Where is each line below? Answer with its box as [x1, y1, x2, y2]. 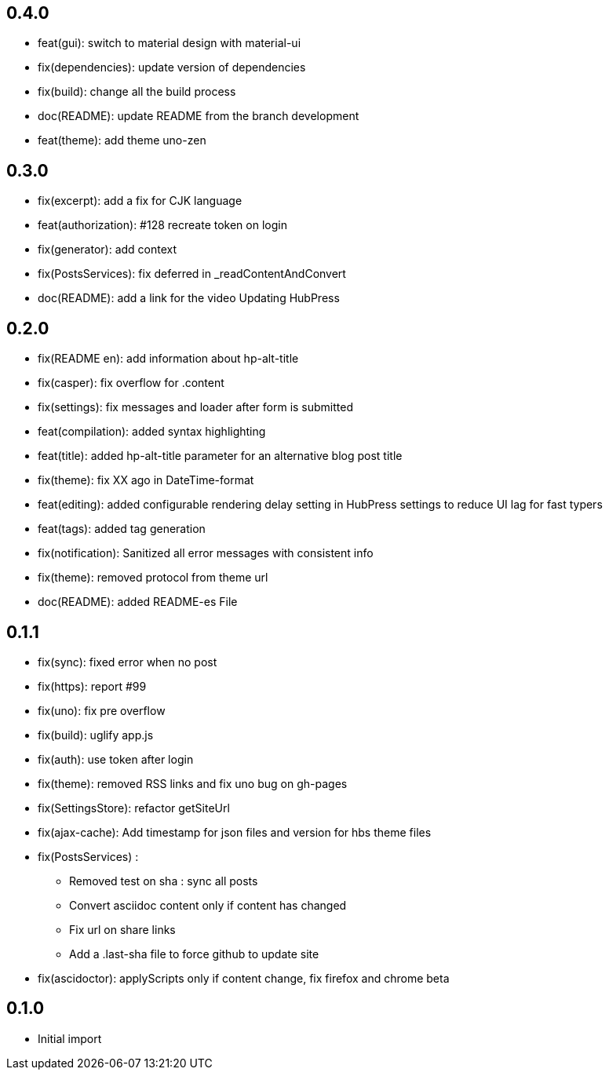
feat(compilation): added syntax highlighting [38, 425, 266, 439]
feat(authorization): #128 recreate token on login [38, 218, 287, 232]
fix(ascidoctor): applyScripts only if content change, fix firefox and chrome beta [38, 971, 450, 985]
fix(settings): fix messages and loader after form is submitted [38, 400, 354, 414]
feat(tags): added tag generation [38, 522, 206, 536]
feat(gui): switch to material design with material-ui [38, 36, 301, 50]
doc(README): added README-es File [38, 595, 238, 609]
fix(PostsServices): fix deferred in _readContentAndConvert [38, 267, 346, 281]
